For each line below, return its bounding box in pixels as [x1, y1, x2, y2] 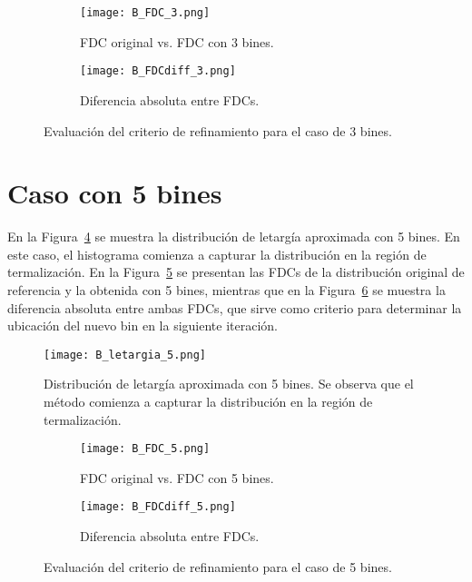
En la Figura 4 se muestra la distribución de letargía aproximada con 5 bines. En [7, 227, 460, 246]
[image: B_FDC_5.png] [80, 442, 211, 456]
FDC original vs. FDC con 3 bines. [80, 32, 274, 51]
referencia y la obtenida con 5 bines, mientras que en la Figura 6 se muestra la [7, 281, 446, 299]
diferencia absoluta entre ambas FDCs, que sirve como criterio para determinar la [7, 298, 462, 317]
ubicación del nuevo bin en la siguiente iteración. [7, 316, 279, 335]
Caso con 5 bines [7, 174, 222, 212]
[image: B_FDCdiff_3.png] [80, 64, 236, 78]
